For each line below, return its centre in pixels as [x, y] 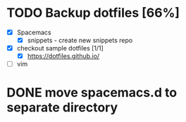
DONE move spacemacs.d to [92, 93]
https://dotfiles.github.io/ [63, 56]
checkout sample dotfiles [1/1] [60, 48]
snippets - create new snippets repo [80, 40]
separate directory [62, 108]
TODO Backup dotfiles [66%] [93, 13]
